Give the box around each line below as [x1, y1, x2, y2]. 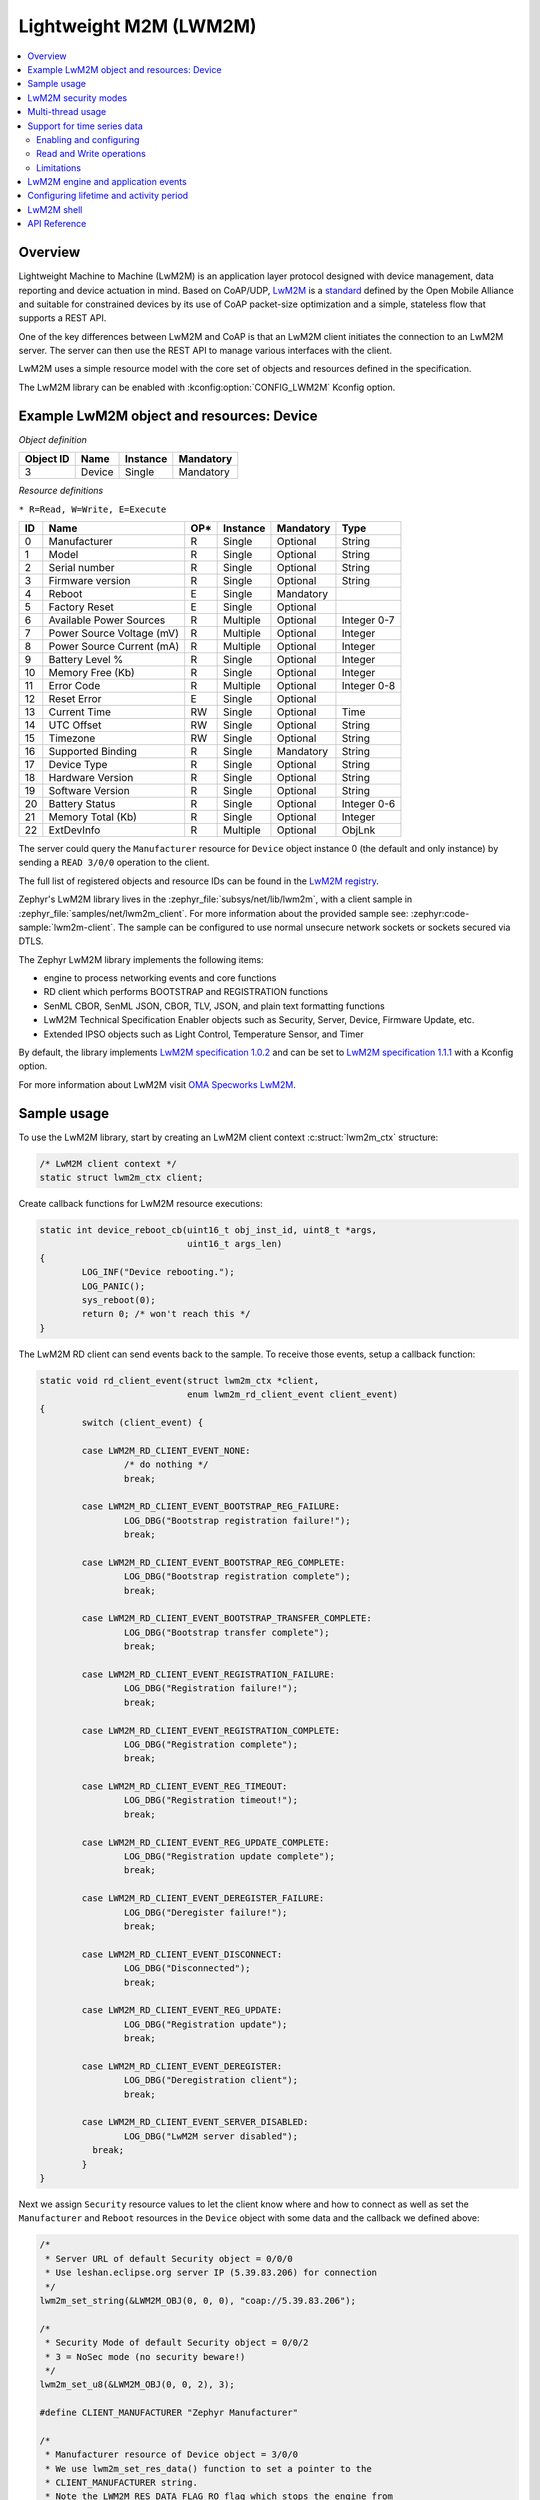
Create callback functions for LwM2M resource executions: [18, 1198, 264, 1210]
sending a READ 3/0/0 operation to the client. [18, 856, 210, 869]
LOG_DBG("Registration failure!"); [123, 1683, 299, 1694]
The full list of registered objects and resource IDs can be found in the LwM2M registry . [18, 875, 379, 887]
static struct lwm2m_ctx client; [39, 1172, 204, 1184]
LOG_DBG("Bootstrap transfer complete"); [123, 1626, 330, 1638]
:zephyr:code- [410, 907, 470, 919]
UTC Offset [48, 718, 102, 732]
